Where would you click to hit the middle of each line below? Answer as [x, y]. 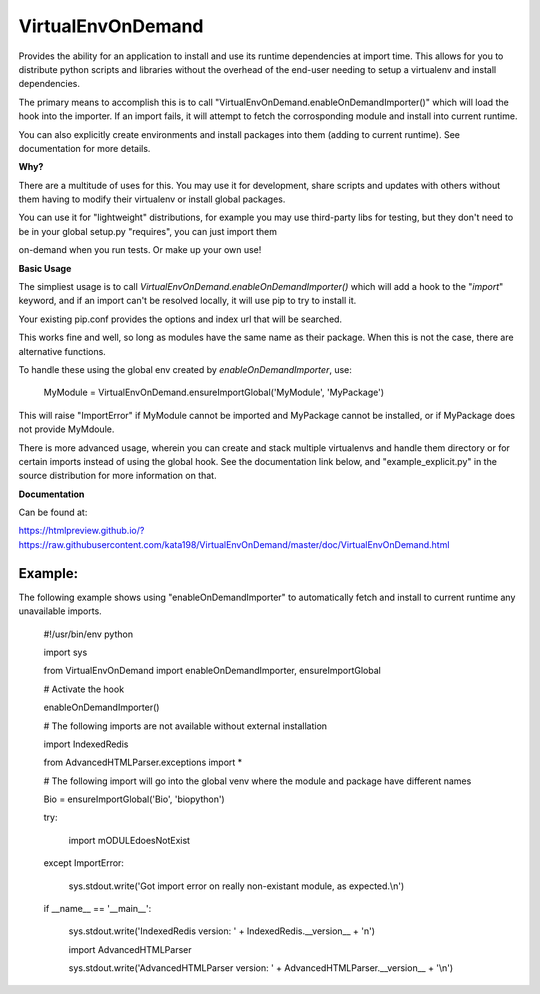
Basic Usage [45, 268]
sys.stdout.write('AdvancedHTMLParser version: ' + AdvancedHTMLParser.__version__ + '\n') [261, 968]
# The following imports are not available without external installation [185, 726]
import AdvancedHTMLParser [130, 949]
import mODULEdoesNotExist [129, 840]
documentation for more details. [84, 148]
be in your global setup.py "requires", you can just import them [147, 231]
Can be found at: [53, 512]
